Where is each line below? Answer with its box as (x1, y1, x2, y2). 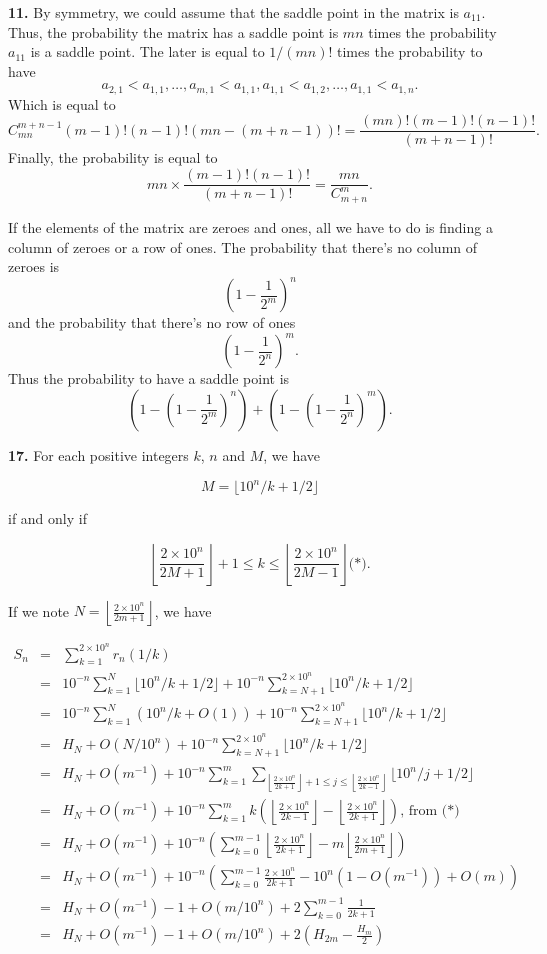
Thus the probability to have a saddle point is (8, 368, 290, 389)
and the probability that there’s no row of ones (8, 312, 296, 333)
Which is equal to (8, 93, 116, 114)
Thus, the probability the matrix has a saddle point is (8, 21, 339, 42)
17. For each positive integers (8, 444, 189, 465)
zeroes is (8, 256, 60, 277)
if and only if (8, 508, 87, 528)
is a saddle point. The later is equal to (30, 41, 265, 62)
